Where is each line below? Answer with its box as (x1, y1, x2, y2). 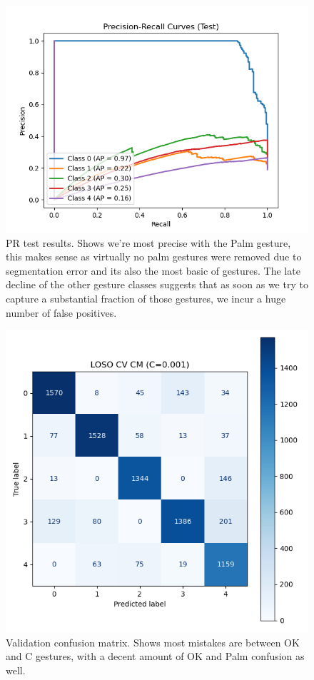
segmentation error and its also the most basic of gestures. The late (6, 263, 300, 278)
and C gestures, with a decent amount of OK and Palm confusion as (6, 649, 305, 664)
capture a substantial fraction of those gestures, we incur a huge (6, 290, 286, 305)
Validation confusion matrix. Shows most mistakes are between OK (6, 634, 300, 649)
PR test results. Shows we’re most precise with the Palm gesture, (6, 235, 291, 250)
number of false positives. (6, 305, 117, 320)
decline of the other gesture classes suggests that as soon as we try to (6, 277, 308, 292)
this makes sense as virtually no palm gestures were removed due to (6, 249, 302, 264)
